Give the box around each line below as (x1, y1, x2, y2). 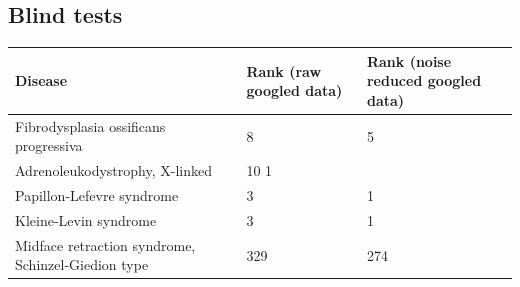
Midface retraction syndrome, (15, 234, 196, 255)
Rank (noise (366, 50, 452, 71)
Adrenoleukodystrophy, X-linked (15, 160, 212, 181)
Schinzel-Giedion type (15, 254, 149, 275)
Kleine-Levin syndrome (15, 209, 157, 230)
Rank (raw (246, 60, 322, 81)
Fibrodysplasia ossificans (15, 115, 166, 136)
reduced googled (366, 70, 482, 91)
